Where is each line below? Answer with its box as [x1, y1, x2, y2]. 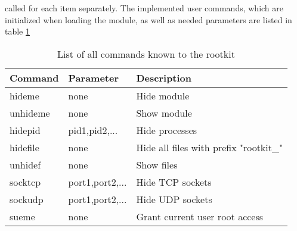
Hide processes [136, 123, 197, 137]
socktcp [10, 174, 41, 189]
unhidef [10, 157, 41, 171]
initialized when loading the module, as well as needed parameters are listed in [5, 13, 292, 26]
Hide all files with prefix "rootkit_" [136, 140, 283, 154]
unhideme [10, 105, 50, 120]
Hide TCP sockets [136, 174, 212, 189]
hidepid [10, 123, 41, 137]
